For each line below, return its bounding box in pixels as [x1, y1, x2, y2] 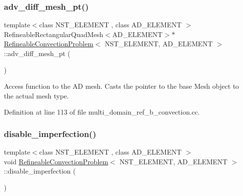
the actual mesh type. [4, 90, 69, 100]
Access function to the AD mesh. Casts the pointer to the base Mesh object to [4, 81, 239, 91]
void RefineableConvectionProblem [4, 156, 109, 166]
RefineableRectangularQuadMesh [4, 29, 104, 39]
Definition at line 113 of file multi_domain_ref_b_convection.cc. [4, 107, 200, 117]
